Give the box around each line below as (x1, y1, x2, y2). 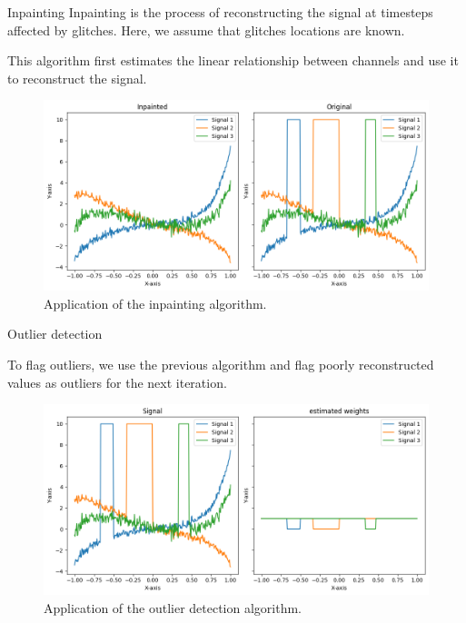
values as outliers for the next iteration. (7, 372, 227, 391)
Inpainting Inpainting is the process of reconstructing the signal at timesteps (7, 3, 433, 21)
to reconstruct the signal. (7, 68, 147, 87)
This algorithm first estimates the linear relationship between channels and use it (7, 51, 459, 70)
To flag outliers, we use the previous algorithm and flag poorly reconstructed (7, 355, 434, 373)
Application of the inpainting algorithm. (44, 293, 267, 312)
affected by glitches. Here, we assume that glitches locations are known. (7, 20, 405, 39)
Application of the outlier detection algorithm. (44, 598, 302, 617)
